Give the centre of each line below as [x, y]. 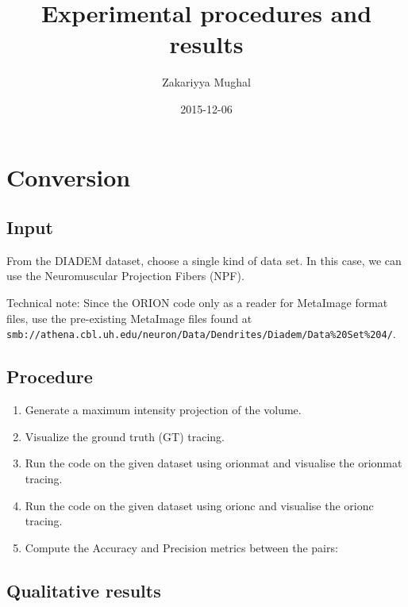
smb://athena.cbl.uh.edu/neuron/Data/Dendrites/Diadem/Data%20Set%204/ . [201, 334]
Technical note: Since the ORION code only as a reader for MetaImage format [197, 303]
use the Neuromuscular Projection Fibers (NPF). [125, 276]
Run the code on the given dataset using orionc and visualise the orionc [199, 505]
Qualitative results [84, 590]
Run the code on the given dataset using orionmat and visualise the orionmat [214, 463]
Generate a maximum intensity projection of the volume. [163, 410]
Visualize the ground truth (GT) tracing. [125, 436]
